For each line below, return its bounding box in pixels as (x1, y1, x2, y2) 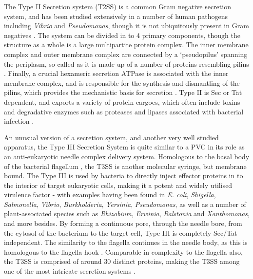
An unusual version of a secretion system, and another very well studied (4, 132, 219, 142)
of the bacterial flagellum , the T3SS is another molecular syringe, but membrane (4, 161, 247, 171)
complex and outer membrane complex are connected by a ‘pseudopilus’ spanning (4, 49, 248, 59)
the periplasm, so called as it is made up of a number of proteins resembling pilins (4, 58, 249, 69)
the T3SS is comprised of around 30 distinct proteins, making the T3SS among (4, 256, 240, 266)
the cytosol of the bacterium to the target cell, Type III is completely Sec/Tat (4, 227, 237, 238)
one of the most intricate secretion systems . (4, 266, 136, 276)
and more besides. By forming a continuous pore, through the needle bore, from (4, 218, 242, 228)
